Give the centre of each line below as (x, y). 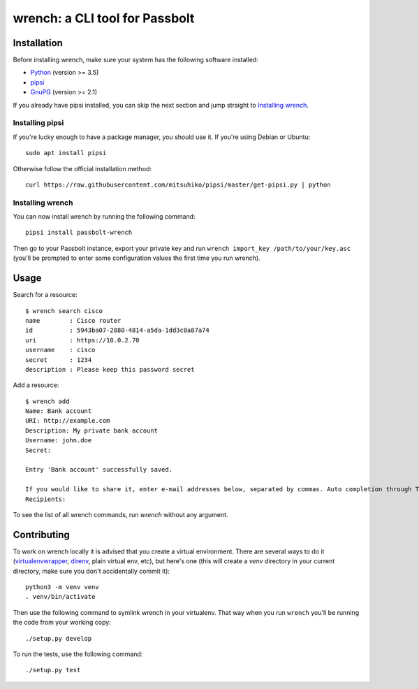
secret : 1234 (59, 360)
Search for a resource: (45, 295)
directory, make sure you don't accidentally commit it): (91, 571)
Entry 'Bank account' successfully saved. (99, 470)
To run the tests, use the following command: (78, 654)
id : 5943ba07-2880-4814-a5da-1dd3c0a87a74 (117, 331)
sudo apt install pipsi (66, 153)
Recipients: (46, 499)
